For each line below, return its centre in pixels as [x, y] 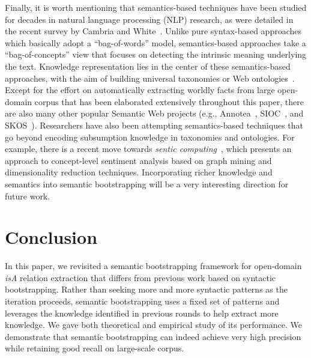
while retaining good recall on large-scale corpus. [95, 348]
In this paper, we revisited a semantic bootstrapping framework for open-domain [153, 266]
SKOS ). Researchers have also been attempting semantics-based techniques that [154, 125]
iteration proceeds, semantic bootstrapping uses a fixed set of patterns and [142, 301]
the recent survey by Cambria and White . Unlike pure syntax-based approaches [153, 31]
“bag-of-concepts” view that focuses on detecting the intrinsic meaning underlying [156, 54]
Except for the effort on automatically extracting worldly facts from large [140, 90]
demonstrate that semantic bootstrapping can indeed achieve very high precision [153, 336]
